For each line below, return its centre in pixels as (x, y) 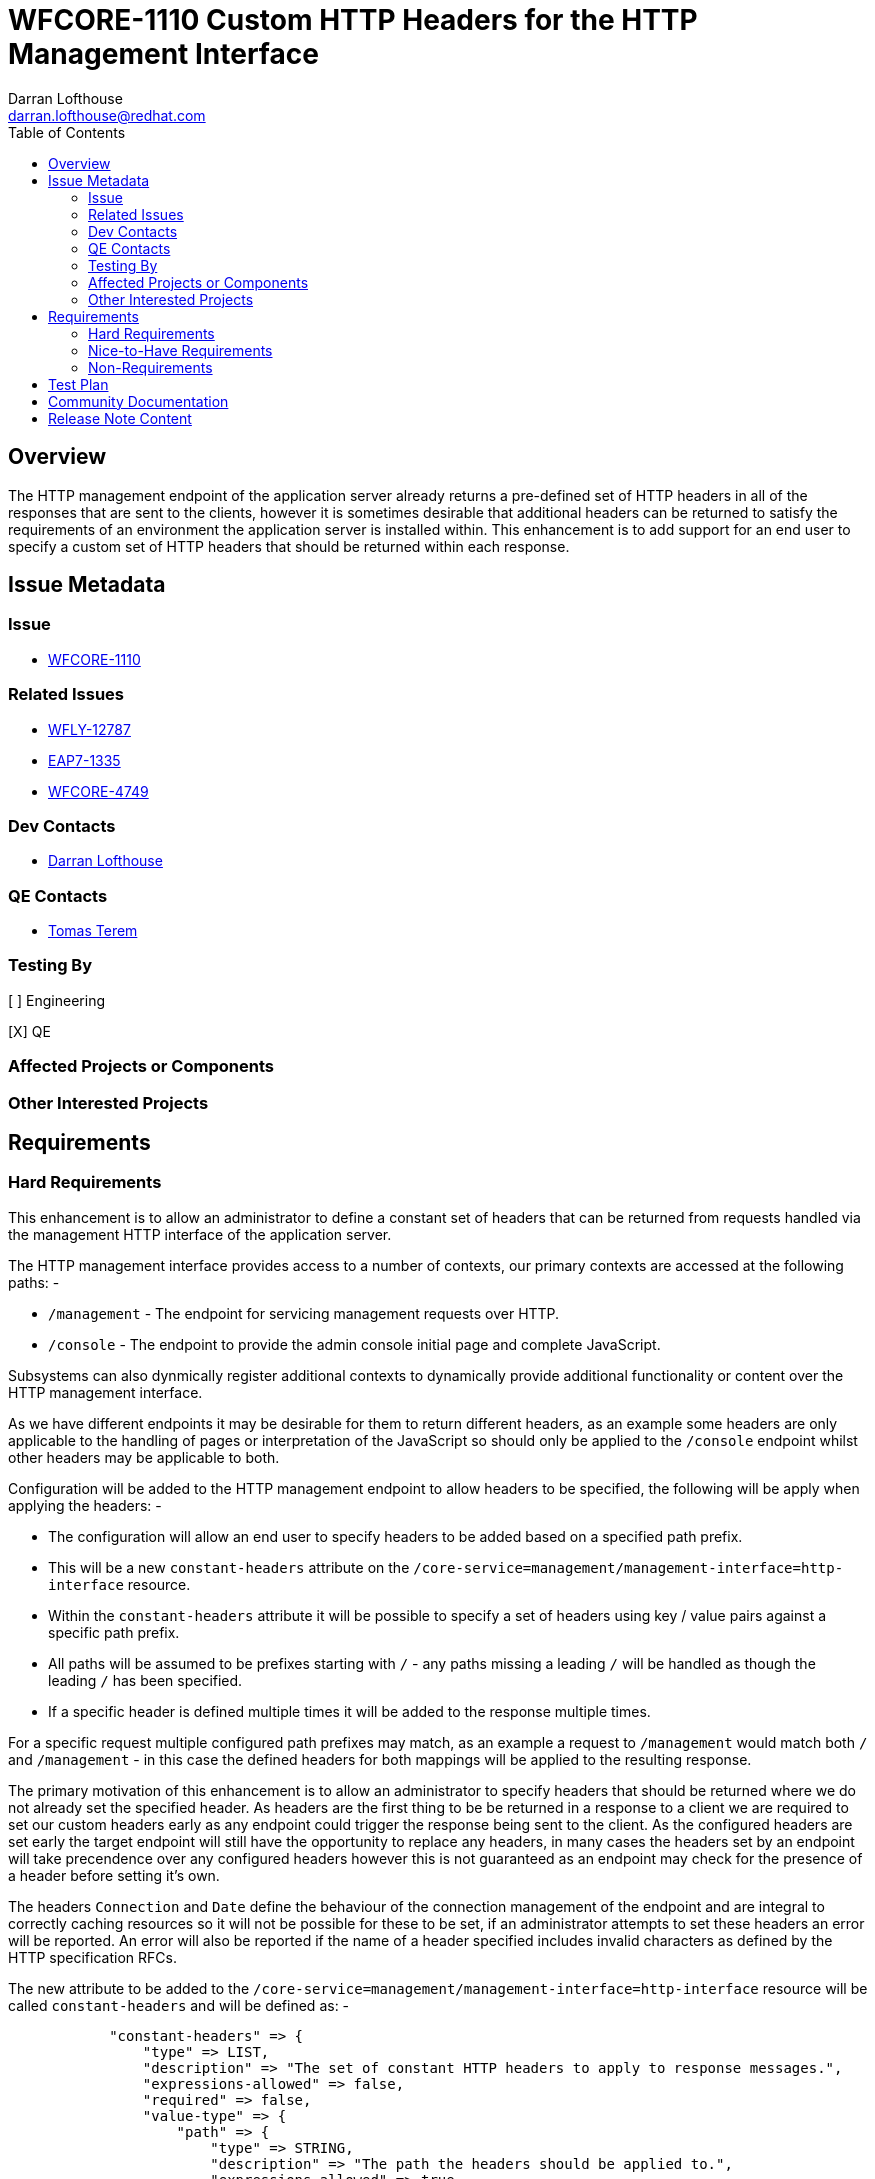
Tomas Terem (93, 931)
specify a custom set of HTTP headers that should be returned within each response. (289, 546)
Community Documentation (138, 401)
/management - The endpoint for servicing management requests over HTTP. (304, 1313)
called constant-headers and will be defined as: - (179, 2005)
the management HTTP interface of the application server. (200, 1234)
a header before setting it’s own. (114, 1875)
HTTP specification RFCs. (92, 1957)
